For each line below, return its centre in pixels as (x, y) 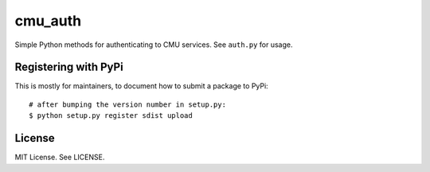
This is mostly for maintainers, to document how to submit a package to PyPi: (141, 86)
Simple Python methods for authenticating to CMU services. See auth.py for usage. (154, 45)
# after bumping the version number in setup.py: (128, 104)
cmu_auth (48, 21)
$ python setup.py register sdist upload (111, 116)
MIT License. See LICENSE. (60, 157)
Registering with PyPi (69, 67)
